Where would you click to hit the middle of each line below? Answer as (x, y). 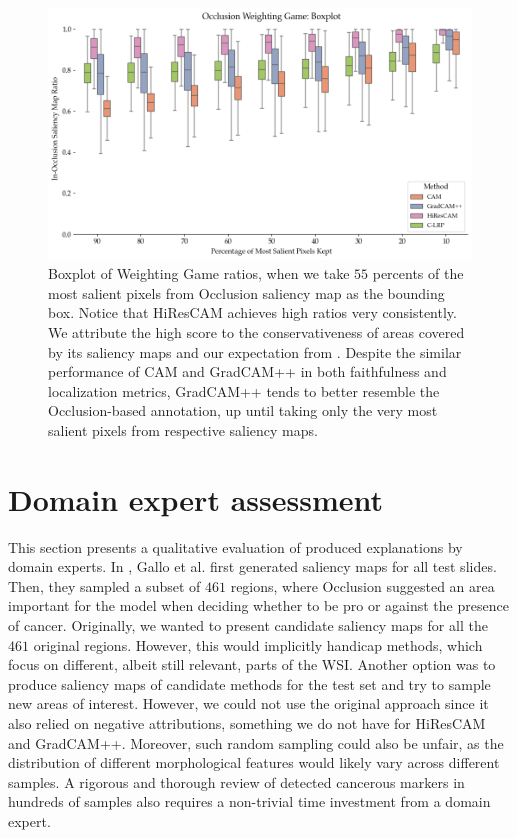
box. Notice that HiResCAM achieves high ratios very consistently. (252, 312)
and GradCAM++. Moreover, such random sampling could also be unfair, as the (256, 742)
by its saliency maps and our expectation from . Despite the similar (255, 351)
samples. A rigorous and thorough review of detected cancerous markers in (236, 781)
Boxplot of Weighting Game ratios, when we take (199, 273)
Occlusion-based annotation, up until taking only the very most (243, 410)
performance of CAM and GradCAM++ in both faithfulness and (247, 371)
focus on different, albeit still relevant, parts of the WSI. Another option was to (252, 664)
